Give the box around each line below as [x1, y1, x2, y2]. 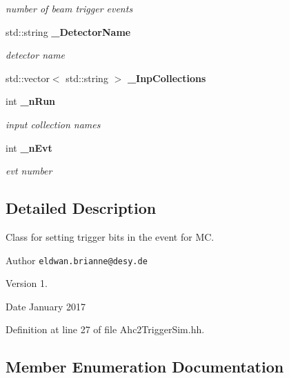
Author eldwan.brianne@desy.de [6, 252, 148, 267]
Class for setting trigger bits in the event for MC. [6, 229, 215, 243]
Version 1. [6, 276, 48, 290]
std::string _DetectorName [6, 24, 131, 39]
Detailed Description [6, 197, 157, 219]
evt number [6, 163, 52, 178]
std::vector [6, 70, 50, 85]
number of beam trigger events [6, 1, 133, 15]
